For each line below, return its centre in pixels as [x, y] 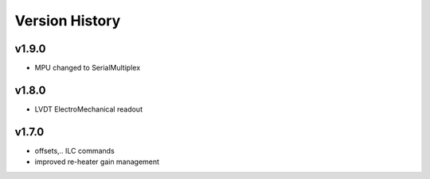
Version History [68, 21]
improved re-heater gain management [97, 162]
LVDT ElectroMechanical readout [89, 109]
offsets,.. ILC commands [74, 150]
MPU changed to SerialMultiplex [88, 68]
